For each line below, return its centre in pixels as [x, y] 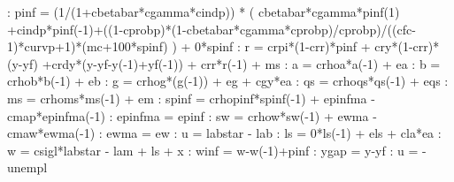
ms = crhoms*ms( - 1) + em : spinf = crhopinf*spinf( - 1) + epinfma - [191, 98]
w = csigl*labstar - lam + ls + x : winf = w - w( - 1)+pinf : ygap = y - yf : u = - [217, 150]
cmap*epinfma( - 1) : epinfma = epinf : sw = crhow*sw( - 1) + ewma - [192, 115]
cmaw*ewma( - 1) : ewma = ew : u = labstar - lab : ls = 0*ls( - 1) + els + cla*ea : [224, 133]
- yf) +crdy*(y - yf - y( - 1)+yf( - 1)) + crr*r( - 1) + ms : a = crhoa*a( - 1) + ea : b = [229, 63]
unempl [27, 167]
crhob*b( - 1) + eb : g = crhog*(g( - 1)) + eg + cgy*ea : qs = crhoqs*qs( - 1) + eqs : [228, 81]
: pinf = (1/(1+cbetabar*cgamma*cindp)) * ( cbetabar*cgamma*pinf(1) [204, 11]
